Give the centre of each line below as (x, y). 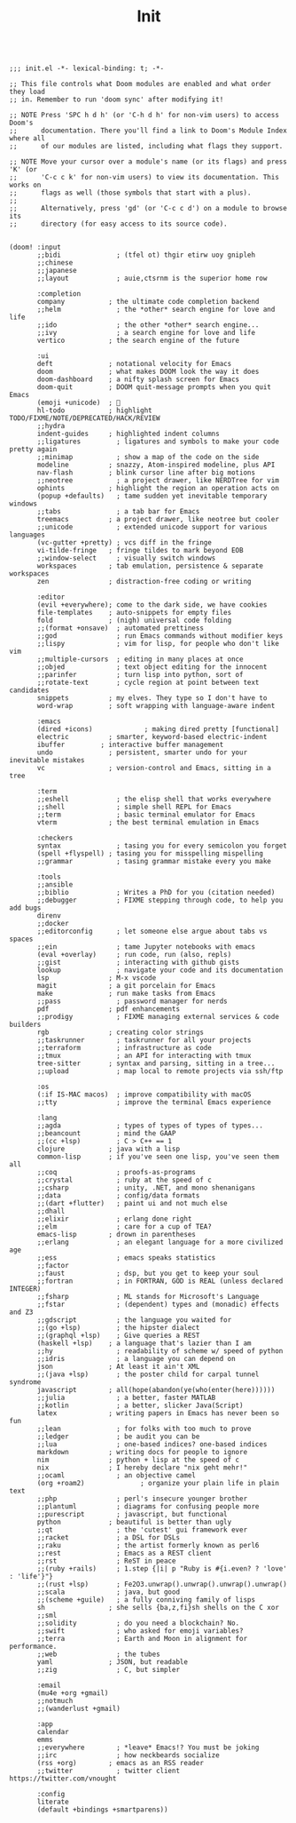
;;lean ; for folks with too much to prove (144, 1429)
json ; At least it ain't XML (118, 1367)
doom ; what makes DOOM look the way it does (148, 372)
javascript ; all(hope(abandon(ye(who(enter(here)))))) (156, 1390)
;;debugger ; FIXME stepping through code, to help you (160, 900)
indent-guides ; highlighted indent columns (128, 434)
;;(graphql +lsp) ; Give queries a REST (118, 1336)
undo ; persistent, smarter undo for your (142, 752)
